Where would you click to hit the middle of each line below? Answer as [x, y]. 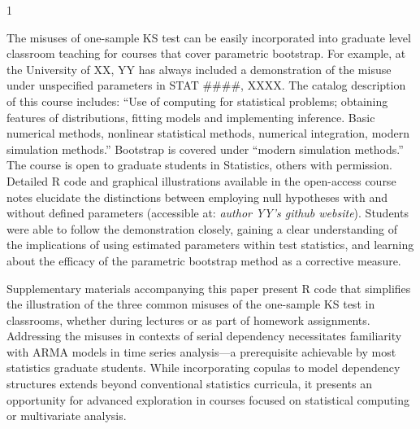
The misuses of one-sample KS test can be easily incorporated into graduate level [209, 37]
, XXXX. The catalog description [323, 85]
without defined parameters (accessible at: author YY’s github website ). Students [208, 213]
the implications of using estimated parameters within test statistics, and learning [210, 245]
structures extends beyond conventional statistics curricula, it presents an [189, 384]
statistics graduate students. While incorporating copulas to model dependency [204, 368]
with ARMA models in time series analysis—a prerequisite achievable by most [201, 351]
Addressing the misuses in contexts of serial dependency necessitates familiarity [204, 336]
